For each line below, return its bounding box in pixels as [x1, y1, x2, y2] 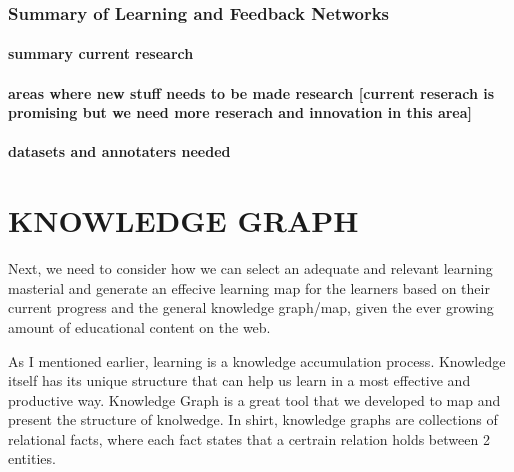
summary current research [8, 43, 194, 64]
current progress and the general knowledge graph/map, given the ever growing [8, 297, 494, 318]
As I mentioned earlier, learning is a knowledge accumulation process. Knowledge [8, 350, 506, 371]
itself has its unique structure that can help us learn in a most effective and [8, 370, 471, 391]
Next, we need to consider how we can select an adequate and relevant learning [8, 258, 493, 279]
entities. [8, 448, 56, 469]
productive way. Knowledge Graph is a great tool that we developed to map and [8, 389, 501, 410]
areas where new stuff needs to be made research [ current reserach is [8, 82, 495, 103]
